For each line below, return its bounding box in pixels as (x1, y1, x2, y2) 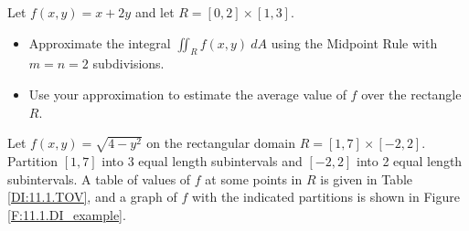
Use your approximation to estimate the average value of (28, 84, 346, 103)
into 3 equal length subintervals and (101, 151, 303, 170)
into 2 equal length (356, 151, 463, 170)
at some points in (205, 169, 303, 188)
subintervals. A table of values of (7, 169, 191, 188)
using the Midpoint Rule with (271, 33, 438, 52)
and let (134, 3, 175, 21)
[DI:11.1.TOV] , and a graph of (7, 187, 177, 206)
